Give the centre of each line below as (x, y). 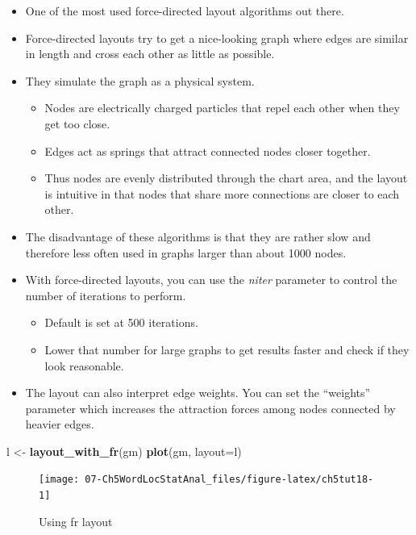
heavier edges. (60, 424)
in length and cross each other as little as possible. (150, 54)
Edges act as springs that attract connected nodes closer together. (208, 150)
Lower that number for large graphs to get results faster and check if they (227, 349)
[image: (59, 480)
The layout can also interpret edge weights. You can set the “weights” (198, 393)
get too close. (77, 123)
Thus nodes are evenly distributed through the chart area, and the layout (226, 178)
